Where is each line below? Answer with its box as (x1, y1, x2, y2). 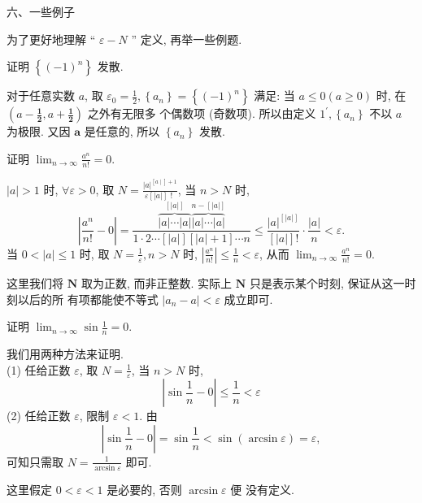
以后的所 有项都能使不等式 (17, 290, 159, 307)
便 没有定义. (230, 481, 294, 498)
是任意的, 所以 (84, 123, 160, 140)
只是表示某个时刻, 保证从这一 (249, 274, 405, 291)
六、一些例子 (7, 3, 75, 20)
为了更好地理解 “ (7, 30, 96, 47)
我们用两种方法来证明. (7, 345, 124, 362)
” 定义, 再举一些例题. (131, 30, 242, 47)
